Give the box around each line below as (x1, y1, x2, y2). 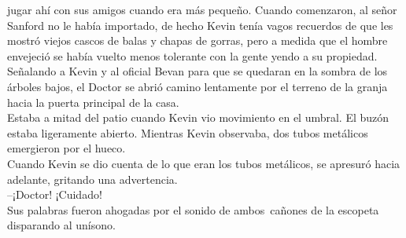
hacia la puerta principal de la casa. (7, 93, 179, 110)
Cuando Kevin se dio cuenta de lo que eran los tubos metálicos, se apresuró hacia (7, 155, 400, 171)
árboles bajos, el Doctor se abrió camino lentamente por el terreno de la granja (7, 78, 388, 94)
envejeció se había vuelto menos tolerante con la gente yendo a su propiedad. (7, 47, 378, 64)
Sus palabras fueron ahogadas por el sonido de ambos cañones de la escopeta (7, 201, 379, 218)
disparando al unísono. (7, 217, 116, 233)
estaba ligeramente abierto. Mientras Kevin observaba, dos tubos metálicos (7, 124, 368, 141)
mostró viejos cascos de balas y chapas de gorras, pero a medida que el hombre (7, 32, 388, 49)
